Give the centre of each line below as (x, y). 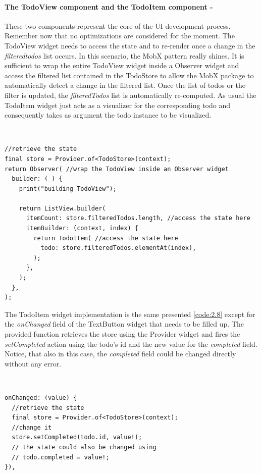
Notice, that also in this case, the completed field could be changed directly (120, 354)
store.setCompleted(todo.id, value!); (77, 437)
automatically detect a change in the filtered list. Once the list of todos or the (125, 85)
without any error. (33, 363)
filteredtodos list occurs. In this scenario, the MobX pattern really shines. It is (124, 55)
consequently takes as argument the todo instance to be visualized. (108, 115)
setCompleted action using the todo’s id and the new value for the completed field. (131, 344)
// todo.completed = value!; (61, 457)
